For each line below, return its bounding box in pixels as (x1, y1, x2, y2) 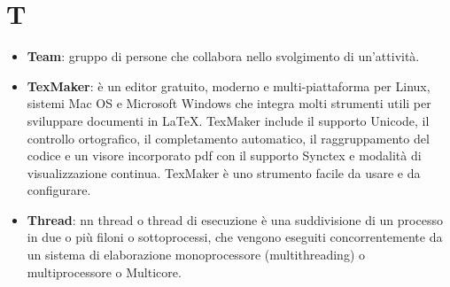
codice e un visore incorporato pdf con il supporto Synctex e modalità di (27, 146, 422, 165)
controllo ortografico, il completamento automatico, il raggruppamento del (27, 128, 430, 147)
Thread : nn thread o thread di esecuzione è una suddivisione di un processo (27, 210, 443, 229)
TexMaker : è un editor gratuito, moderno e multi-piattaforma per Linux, (27, 76, 431, 95)
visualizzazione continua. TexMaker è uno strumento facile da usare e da (27, 163, 421, 182)
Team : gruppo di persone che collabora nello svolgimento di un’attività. (27, 47, 420, 66)
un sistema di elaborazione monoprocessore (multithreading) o (27, 245, 365, 264)
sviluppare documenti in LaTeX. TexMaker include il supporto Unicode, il (27, 111, 430, 129)
